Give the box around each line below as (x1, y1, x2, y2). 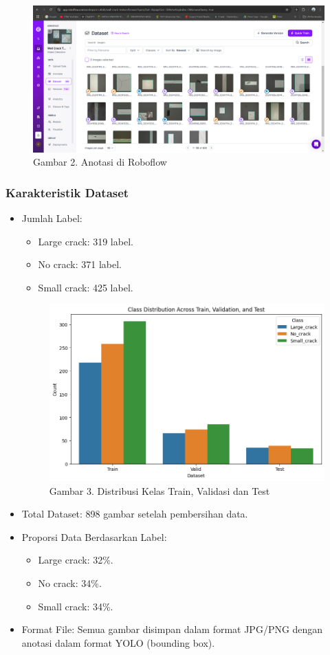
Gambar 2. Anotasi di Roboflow (33, 155, 167, 169)
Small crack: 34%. (38, 599, 113, 613)
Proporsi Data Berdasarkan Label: (21, 529, 167, 544)
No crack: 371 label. (38, 257, 122, 271)
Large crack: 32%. (38, 553, 113, 567)
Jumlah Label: (21, 211, 82, 225)
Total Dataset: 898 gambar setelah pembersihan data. (21, 507, 248, 521)
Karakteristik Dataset (5, 184, 129, 201)
